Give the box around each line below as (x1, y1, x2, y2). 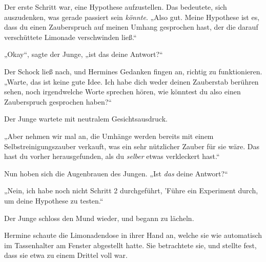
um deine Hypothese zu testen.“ (4, 195, 104, 206)
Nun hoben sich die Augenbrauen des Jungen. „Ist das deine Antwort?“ (4, 168, 228, 178)
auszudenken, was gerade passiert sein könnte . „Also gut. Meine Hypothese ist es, (4, 11, 260, 22)
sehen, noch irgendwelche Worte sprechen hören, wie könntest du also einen (4, 86, 241, 97)
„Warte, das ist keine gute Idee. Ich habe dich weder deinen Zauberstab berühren (4, 76, 259, 87)
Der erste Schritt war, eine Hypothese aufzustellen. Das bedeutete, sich (4, 2, 227, 12)
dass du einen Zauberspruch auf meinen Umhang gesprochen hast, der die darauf (4, 22, 258, 32)
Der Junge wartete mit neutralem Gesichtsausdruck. (4, 113, 168, 124)
